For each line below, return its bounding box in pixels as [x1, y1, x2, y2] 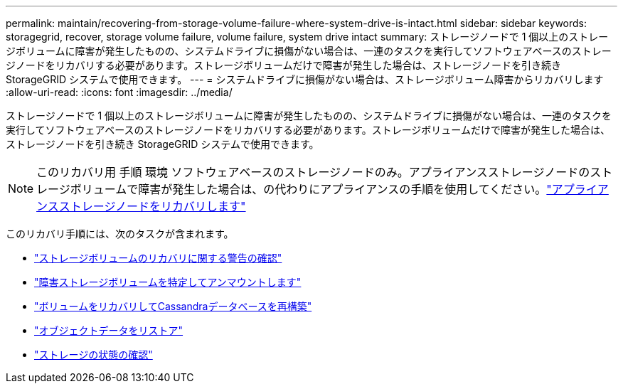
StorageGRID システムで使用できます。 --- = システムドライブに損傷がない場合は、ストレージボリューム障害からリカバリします [6, 73, 604, 85]
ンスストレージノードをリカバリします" [36, 199, 246, 213]
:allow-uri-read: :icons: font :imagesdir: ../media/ [6, 86, 233, 98]
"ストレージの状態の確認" [34, 348, 153, 361]
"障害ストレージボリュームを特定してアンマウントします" [34, 276, 302, 288]
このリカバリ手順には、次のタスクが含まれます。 [6, 228, 234, 240]
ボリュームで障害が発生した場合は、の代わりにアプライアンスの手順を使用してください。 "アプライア [70, 182, 609, 196]
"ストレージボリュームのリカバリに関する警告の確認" [34, 252, 282, 264]
